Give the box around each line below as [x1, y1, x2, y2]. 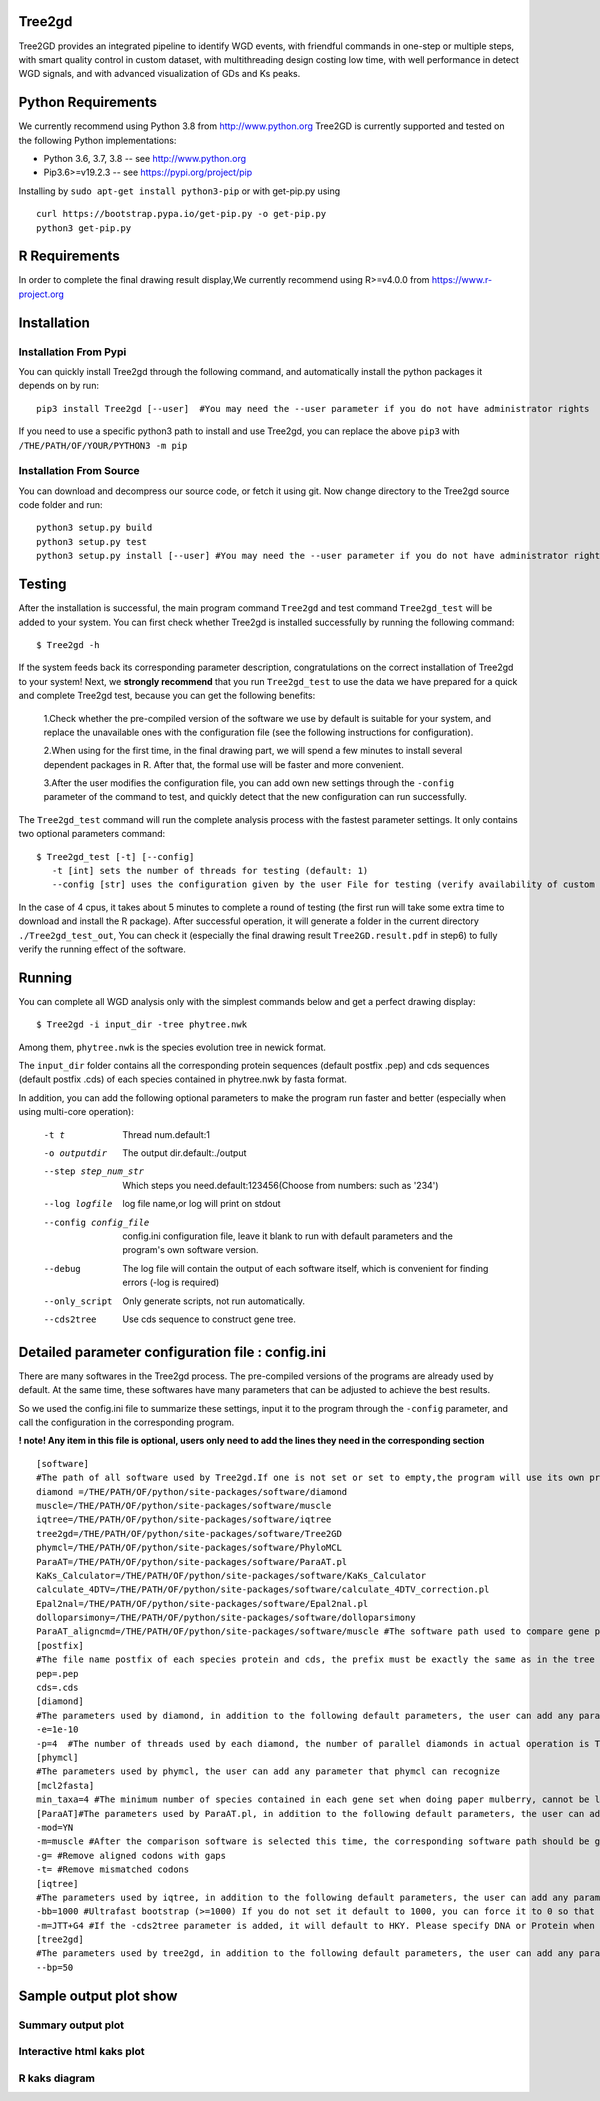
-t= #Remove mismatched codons [36, 1864, 190, 1875]
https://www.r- [431, 274, 493, 286]
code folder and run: [18, 499, 104, 511]
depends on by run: [18, 380, 100, 392]
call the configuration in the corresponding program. [18, 1416, 235, 1428]
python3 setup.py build [36, 522, 153, 534]
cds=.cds [36, 1682, 79, 1694]
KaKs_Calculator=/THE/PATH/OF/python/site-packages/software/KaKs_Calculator [36, 1570, 427, 1581]
